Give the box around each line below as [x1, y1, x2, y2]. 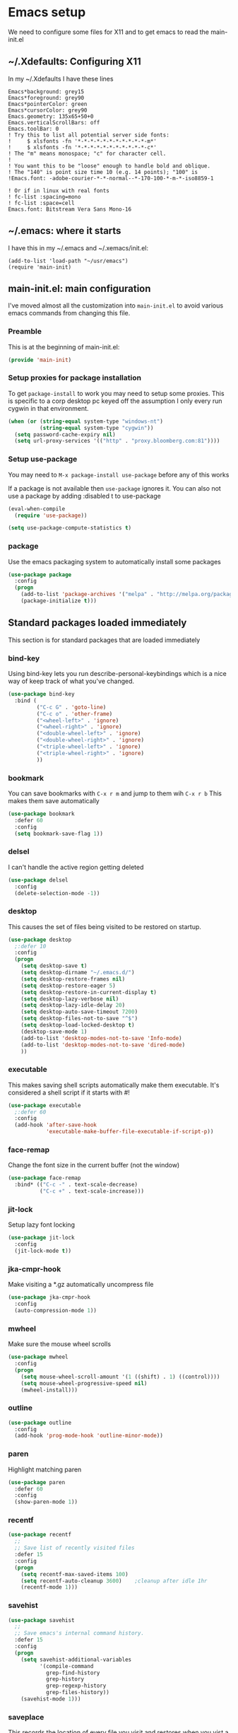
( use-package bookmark [8, 810, 75, 817]
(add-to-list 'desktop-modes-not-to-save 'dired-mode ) [20, 1041, 186, 1049]
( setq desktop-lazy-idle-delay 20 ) [20, 1002, 126, 1009]
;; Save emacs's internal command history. [14, 1630, 144, 1637]
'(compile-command [39, 1662, 94, 1669]
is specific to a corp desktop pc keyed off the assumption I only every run [8, 397, 222, 405]
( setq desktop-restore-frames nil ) [20, 975, 126, 983]
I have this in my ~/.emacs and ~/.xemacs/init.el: [8, 243, 149, 252]
